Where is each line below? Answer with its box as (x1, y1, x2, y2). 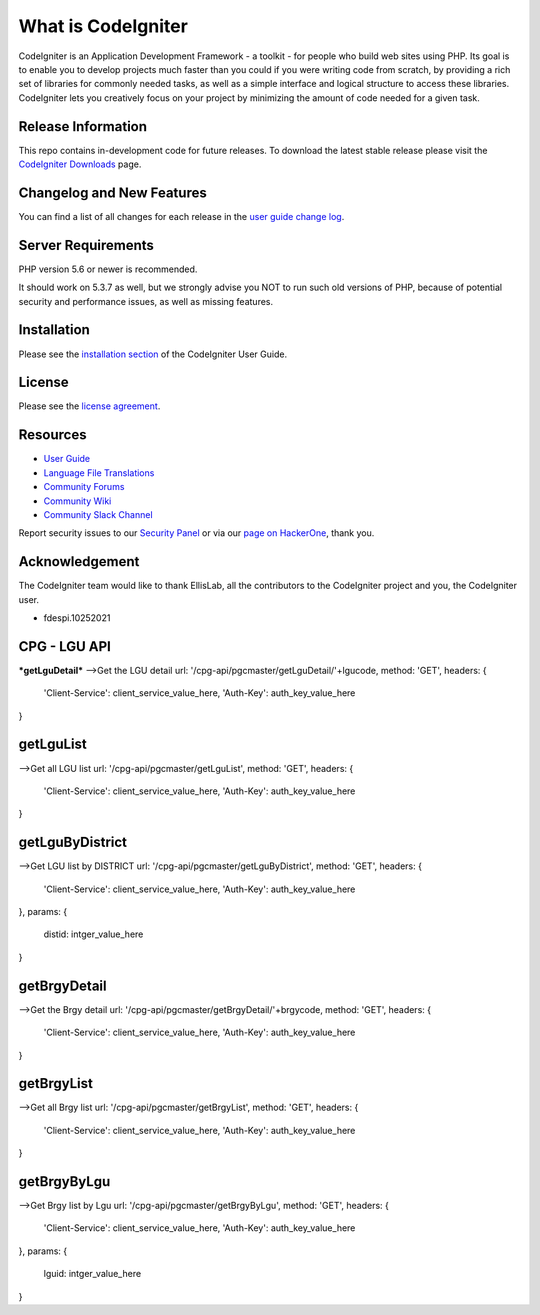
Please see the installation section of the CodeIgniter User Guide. (18, 348, 288, 360)
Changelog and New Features (18, 184, 207, 201)
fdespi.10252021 (43, 611, 111, 624)
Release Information (18, 118, 148, 135)
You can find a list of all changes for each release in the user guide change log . (18, 210, 345, 222)
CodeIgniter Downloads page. (18, 158, 142, 170)
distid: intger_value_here (43, 928, 144, 940)
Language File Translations (43, 466, 155, 479)
